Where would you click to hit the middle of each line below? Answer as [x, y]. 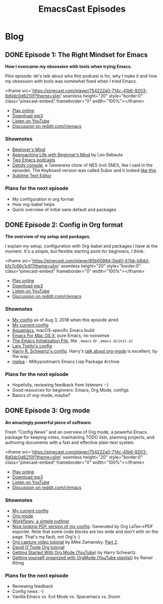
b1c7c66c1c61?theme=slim [32, 266]
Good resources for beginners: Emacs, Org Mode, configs [70, 390]
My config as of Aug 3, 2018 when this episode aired [65, 320]
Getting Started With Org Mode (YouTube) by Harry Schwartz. [74, 553]
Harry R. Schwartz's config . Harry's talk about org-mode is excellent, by [85, 351]
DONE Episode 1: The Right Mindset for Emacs [76, 55]
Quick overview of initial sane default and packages [64, 209]
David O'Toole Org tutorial [38, 547]
